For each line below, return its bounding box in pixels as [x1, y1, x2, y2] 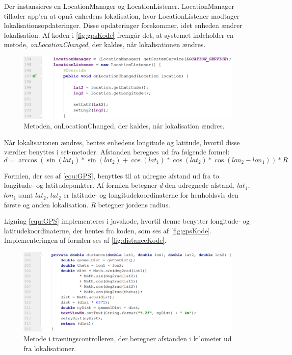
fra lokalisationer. [24, 343, 76, 353]
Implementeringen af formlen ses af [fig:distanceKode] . [4, 235, 167, 245]
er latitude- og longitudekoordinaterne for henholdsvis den [63, 190, 239, 200]
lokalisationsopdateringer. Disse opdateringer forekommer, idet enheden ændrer [4, 20, 242, 30]
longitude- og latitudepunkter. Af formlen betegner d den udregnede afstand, [4, 180, 235, 190]
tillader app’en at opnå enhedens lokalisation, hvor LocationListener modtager [4, 10, 239, 21]
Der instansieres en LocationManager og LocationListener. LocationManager [4, 1, 234, 11]
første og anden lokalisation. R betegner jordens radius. [4, 199, 170, 209]
